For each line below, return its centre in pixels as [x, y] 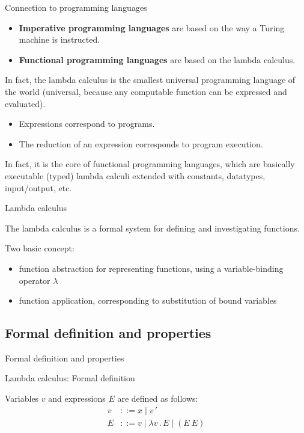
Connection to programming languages [76, 7]
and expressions [77, 398]
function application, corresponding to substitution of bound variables [148, 300]
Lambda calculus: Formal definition [70, 378]
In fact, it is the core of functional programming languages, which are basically [150, 164]
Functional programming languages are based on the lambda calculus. [157, 59]
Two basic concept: [40, 248]
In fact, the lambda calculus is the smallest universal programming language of [150, 80]
